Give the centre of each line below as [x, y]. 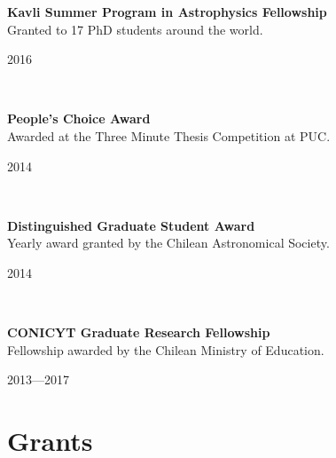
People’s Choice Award [79, 118]
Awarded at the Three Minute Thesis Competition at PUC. [169, 135]
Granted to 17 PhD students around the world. [135, 29]
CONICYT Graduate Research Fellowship [139, 332]
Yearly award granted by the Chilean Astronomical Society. [168, 243]
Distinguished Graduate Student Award [131, 225]
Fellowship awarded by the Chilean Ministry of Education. [166, 349]
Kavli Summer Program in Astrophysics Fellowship [167, 12]
